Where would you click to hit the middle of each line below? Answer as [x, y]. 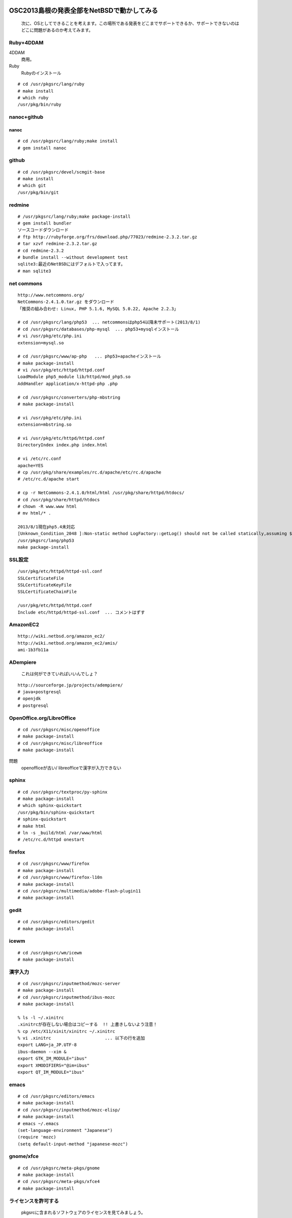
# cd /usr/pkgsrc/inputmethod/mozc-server [69, 983]
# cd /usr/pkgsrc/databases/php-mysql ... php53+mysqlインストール [99, 329]
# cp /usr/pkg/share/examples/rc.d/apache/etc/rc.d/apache [90, 472]
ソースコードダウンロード [43, 230]
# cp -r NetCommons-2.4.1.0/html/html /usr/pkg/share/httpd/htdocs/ [101, 493]
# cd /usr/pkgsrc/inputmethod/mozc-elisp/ [69, 1110]
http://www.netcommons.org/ [51, 295]
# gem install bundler [45, 223]
